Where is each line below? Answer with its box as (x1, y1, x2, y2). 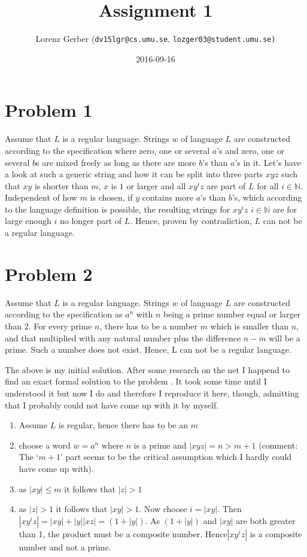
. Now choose (139, 502, 187, 515)
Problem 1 (5, 98, 93, 122)
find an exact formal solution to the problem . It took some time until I (5, 375, 267, 388)
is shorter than (34, 179, 89, 192)
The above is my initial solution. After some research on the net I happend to (5, 363, 290, 376)
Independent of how (5, 191, 77, 204)
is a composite (250, 527, 302, 540)
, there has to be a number (99, 319, 197, 332)
